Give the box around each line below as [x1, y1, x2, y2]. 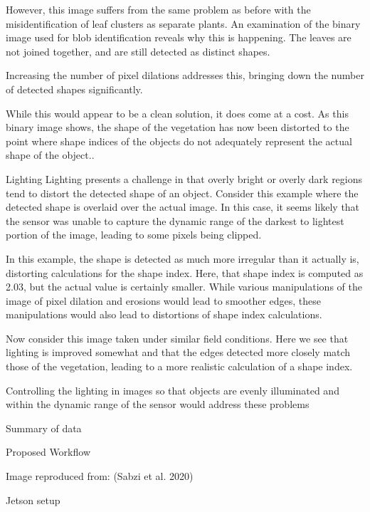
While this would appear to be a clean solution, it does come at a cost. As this [6, 105, 349, 120]
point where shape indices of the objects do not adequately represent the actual [6, 133, 352, 148]
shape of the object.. [6, 147, 95, 162]
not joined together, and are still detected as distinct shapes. [6, 43, 270, 58]
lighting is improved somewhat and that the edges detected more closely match [6, 345, 351, 360]
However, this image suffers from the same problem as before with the [6, 2, 311, 16]
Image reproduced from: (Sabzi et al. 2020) [6, 469, 194, 484]
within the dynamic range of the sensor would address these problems [6, 397, 310, 412]
